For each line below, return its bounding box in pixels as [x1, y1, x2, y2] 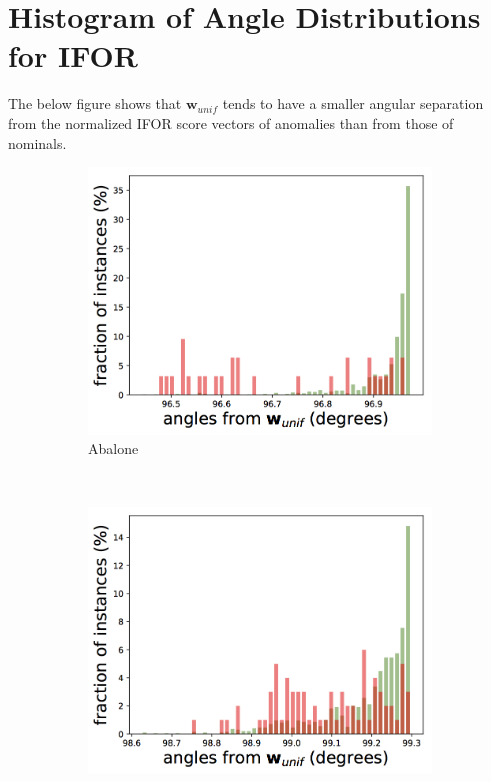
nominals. [8, 132, 67, 153]
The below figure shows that [8, 93, 182, 114]
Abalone [88, 438, 139, 459]
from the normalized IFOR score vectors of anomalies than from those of [8, 112, 454, 133]
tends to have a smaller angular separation [222, 93, 484, 114]
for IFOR [8, 35, 138, 76]
